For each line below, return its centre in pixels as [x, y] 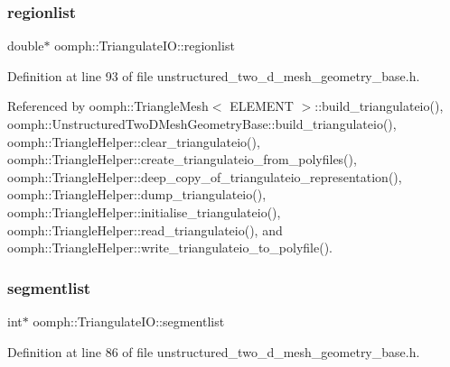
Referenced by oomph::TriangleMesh [108, 106]
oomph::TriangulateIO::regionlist [145, 46]
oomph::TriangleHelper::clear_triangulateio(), [134, 141]
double [26, 46]
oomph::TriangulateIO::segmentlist [129, 321]
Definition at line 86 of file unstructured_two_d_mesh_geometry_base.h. [214, 351]
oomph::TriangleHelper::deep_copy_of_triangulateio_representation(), [205, 176]
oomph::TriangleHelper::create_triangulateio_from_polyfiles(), [182, 159]
